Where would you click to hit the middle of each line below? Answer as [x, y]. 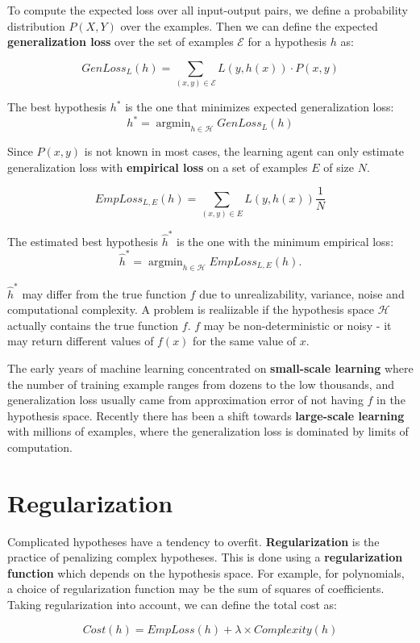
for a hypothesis [287, 42]
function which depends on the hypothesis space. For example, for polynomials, [206, 572]
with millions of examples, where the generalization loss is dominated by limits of [208, 431]
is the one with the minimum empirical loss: [285, 241]
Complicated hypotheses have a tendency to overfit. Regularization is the [193, 541]
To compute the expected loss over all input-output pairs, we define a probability [208, 10]
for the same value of [245, 341]
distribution [36, 25]
